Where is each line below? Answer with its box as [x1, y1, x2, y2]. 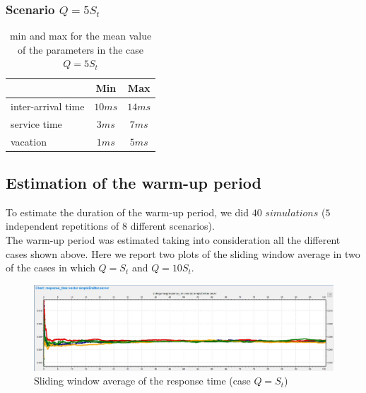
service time [11, 116, 62, 131]
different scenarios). [130, 218, 215, 233]
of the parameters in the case [18, 42, 144, 57]
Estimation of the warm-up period [6, 172, 261, 194]
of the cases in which [6, 260, 95, 275]
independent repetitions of [6, 218, 119, 233]
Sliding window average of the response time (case [34, 373, 251, 388]
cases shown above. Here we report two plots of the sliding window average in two [6, 246, 360, 261]
